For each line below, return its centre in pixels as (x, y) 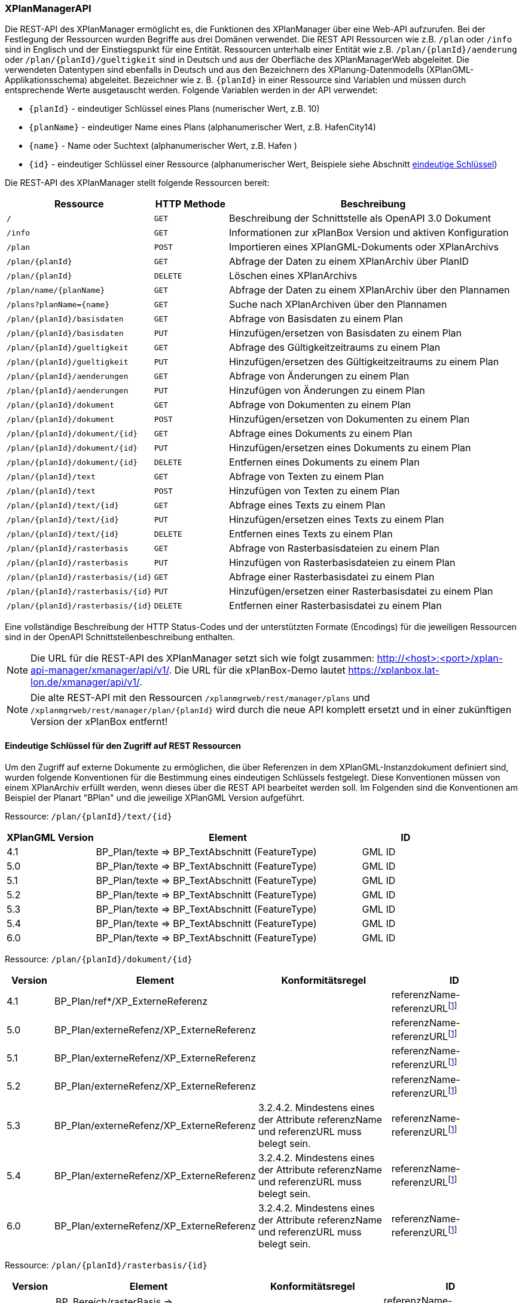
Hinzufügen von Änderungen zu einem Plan (327, 391)
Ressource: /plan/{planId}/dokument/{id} (99, 959)
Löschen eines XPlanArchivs (293, 276)
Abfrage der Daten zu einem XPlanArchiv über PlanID (349, 261)
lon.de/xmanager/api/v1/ (85, 682)
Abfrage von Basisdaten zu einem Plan (316, 319)
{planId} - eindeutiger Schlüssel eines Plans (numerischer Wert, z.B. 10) (174, 109)
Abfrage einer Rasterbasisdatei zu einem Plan (332, 577)
